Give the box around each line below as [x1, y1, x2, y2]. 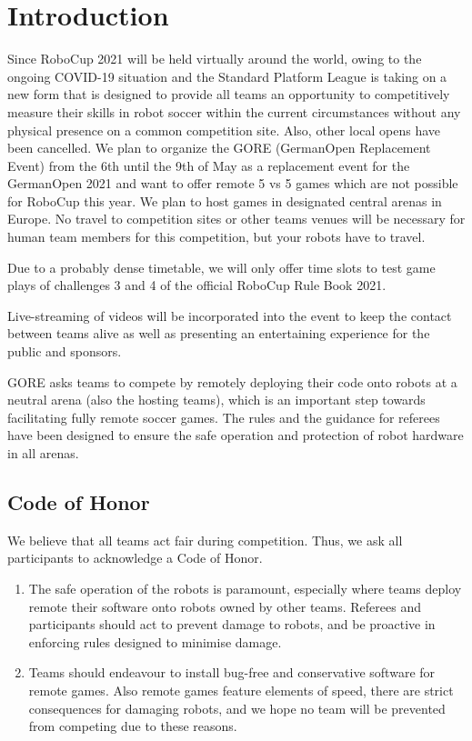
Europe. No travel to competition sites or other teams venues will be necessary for [7, 209, 466, 228]
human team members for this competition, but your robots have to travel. [7, 227, 426, 246]
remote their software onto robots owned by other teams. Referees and [28, 596, 421, 616]
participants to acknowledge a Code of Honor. [7, 548, 263, 567]
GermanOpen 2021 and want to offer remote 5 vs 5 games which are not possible [7, 174, 458, 193]
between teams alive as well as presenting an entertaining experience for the [7, 324, 430, 343]
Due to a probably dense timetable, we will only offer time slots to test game [7, 257, 436, 276]
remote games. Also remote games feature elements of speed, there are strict [28, 680, 454, 699]
